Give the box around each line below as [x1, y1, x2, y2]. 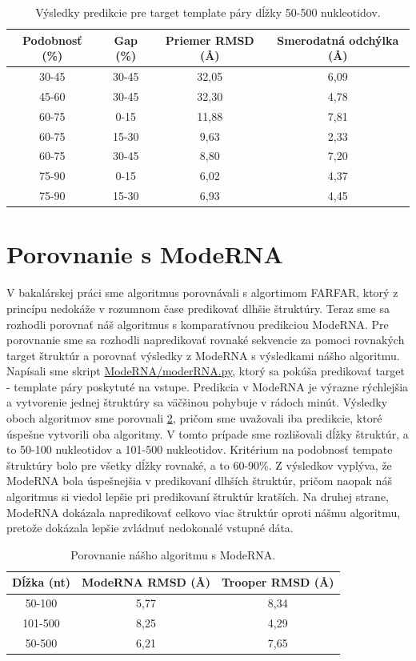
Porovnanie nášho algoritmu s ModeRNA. [70, 546, 276, 563]
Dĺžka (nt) [12, 574, 70, 591]
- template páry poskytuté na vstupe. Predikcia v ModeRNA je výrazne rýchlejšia [6, 378, 409, 395]
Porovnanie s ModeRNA [6, 238, 283, 270]
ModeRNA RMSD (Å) [81, 574, 210, 591]
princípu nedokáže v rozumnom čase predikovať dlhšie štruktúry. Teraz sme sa [6, 299, 390, 316]
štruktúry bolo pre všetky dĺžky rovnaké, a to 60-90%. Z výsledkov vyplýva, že [6, 456, 392, 473]
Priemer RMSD [165, 31, 254, 48]
